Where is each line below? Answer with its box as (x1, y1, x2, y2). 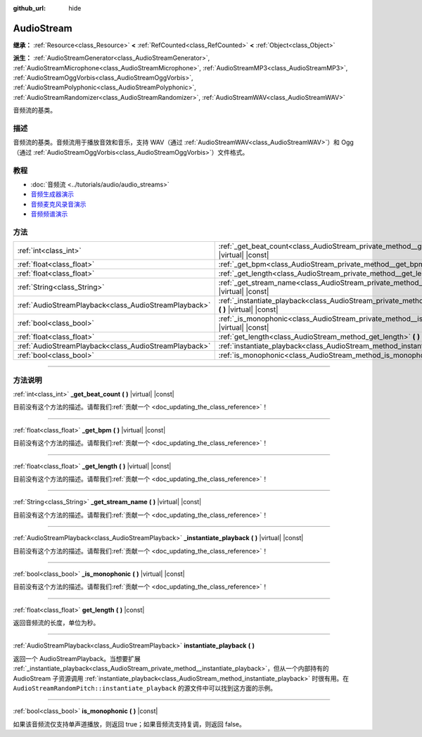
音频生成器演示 (30, 190, 74, 198)
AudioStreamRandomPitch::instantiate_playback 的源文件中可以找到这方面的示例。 (13, 684, 277, 693)
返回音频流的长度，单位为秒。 (13, 619, 100, 627)
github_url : (13, 4, 46, 12)
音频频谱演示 (30, 210, 68, 218)
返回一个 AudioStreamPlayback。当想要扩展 (13, 654, 141, 662)
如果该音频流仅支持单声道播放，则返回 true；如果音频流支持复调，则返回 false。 (13, 719, 245, 728)
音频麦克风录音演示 (30, 200, 87, 208)
